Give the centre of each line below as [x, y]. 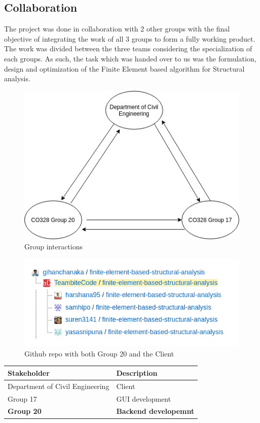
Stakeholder [29, 372]
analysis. [17, 78]
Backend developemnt [155, 411]
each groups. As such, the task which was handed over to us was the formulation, [130, 58]
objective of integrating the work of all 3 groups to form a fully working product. [130, 38]
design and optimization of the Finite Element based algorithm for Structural [124, 68]
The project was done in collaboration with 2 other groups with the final [117, 29]
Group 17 [22, 398]
